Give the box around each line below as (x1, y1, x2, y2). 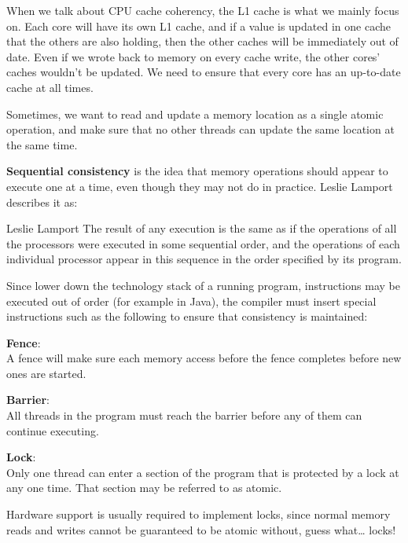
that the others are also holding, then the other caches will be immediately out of (6, 33, 399, 50)
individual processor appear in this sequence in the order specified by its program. (6, 251, 402, 267)
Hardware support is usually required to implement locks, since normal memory (6, 506, 391, 523)
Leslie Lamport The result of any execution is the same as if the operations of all (6, 220, 397, 237)
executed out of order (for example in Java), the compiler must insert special (6, 292, 377, 309)
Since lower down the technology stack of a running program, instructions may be (6, 277, 400, 293)
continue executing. (6, 422, 99, 438)
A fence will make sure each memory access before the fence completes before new (6, 350, 402, 366)
